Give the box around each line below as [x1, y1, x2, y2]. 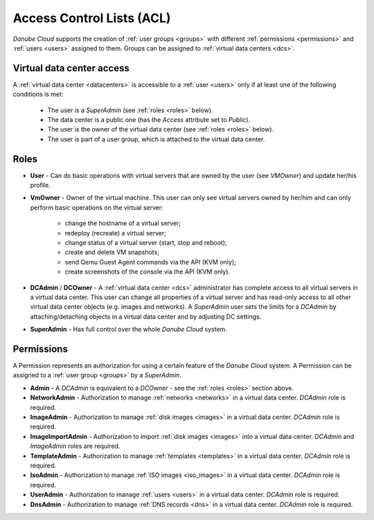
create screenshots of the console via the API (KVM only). [64, 267, 231, 276]
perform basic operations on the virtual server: [30, 203, 164, 211]
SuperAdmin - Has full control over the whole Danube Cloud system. [30, 325, 228, 334]
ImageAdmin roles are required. [30, 442, 121, 450]
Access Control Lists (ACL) [12, 10, 171, 26]
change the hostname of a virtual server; [64, 219, 181, 228]
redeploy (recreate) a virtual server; [64, 228, 166, 237]
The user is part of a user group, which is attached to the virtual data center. [47, 135, 265, 143]
